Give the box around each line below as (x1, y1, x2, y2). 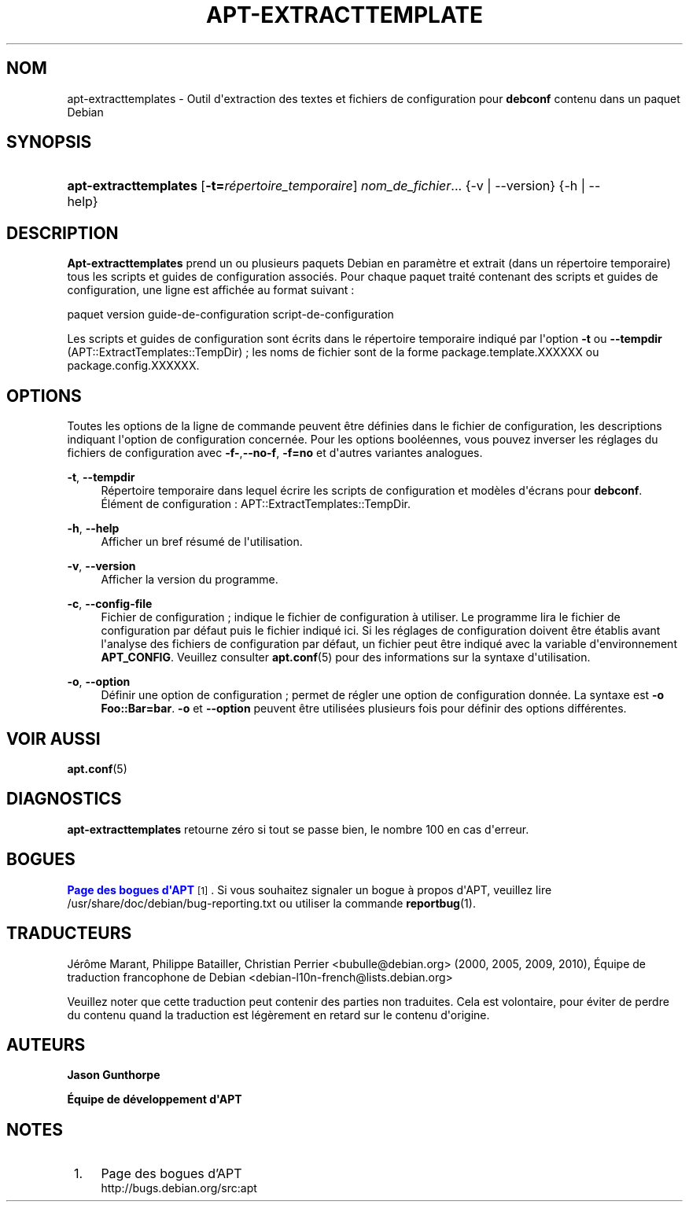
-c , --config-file (67, 597, 153, 611)
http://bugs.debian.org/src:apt (101, 1181, 257, 1195)
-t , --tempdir (67, 470, 135, 484)
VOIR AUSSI (6, 728, 101, 749)
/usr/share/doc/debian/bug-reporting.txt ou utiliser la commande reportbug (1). (67, 896, 476, 910)
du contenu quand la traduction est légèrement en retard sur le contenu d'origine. (67, 1007, 490, 1022)
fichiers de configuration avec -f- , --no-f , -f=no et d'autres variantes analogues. (67, 446, 483, 460)
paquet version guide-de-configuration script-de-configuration (67, 308, 394, 322)
